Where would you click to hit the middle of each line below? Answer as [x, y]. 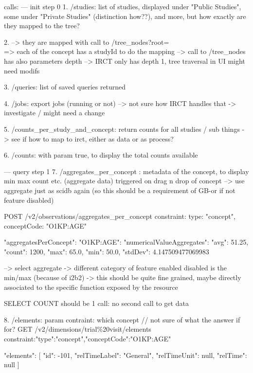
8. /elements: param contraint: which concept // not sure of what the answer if [122, 319]
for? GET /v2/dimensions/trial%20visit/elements [78, 329]
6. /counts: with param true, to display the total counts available [101, 155]
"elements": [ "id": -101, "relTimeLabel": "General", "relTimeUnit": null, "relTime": [126, 355]
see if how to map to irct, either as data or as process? [92, 138]
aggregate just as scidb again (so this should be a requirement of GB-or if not [120, 190]
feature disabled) [29, 200]
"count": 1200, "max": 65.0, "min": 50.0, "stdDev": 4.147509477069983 [107, 251]
